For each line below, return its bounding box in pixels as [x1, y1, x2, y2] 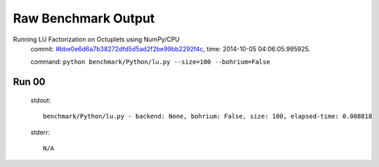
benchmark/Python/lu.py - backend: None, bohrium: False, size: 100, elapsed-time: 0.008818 [43, 112, 373, 121]
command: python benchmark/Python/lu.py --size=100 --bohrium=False [30, 58, 270, 66]
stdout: [30, 95, 51, 105]
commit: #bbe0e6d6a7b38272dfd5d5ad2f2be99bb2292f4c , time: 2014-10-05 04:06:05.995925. [30, 44, 311, 53]
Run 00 [13, 76, 46, 88]
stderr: [30, 128, 51, 136]
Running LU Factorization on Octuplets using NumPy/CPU [13, 35, 180, 44]
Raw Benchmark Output [13, 11, 155, 26]
